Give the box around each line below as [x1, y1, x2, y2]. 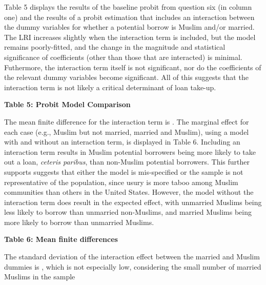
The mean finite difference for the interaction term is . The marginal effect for [4, 116, 249, 127]
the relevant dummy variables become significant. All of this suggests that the [4, 72, 249, 83]
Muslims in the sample [4, 271, 75, 282]
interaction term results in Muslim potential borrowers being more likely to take [4, 146, 256, 157]
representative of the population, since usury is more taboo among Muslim [4, 176, 238, 187]
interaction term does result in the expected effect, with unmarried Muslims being [4, 196, 262, 207]
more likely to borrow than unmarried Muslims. [4, 216, 154, 227]
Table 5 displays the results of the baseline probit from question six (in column [4, 2, 252, 12]
